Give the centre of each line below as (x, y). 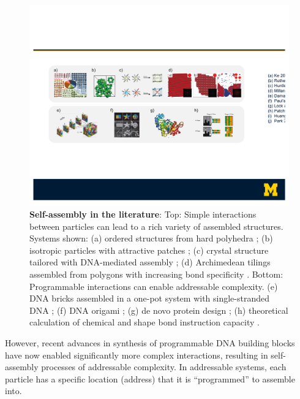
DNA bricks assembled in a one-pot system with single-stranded (149, 298)
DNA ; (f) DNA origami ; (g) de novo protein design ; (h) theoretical (159, 310)
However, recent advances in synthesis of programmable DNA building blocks (150, 343)
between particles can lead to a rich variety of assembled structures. (156, 226)
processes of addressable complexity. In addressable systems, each (164, 367)
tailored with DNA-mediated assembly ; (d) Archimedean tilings (150, 262)
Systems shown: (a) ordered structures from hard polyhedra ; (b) (151, 238)
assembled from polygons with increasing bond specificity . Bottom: (156, 274)
